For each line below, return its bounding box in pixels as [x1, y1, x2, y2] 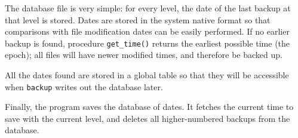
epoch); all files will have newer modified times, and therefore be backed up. [5, 48, 282, 61]
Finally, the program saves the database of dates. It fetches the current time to [5, 100, 294, 113]
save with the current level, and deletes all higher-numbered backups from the [5, 112, 290, 124]
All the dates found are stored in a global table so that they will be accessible [5, 69, 289, 81]
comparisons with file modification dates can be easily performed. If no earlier [5, 25, 290, 38]
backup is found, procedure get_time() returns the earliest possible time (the [5, 36, 290, 49]
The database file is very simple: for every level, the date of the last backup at [5, 2, 291, 14]
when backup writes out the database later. [5, 80, 163, 93]
